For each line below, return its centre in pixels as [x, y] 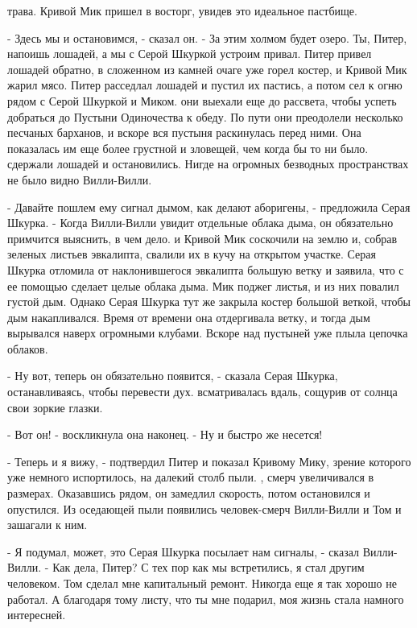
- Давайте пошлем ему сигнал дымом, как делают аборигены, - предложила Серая [209, 207]
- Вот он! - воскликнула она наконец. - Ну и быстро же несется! [165, 434]
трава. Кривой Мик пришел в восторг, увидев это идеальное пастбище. [182, 10]
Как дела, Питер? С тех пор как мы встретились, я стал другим [208, 567]
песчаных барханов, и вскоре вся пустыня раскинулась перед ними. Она [184, 132]
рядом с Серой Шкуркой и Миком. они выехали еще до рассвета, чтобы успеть [202, 100]
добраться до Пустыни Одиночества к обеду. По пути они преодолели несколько [205, 116]
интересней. [37, 615]
